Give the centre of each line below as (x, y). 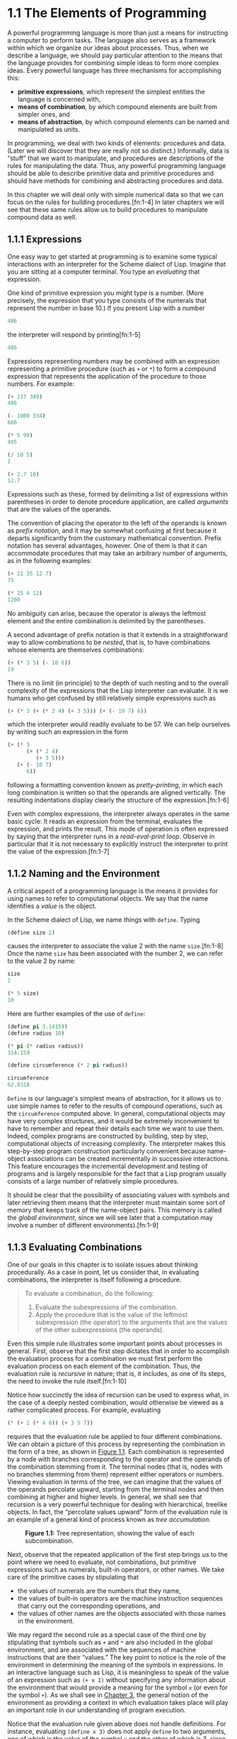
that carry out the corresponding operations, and (89, 1606)
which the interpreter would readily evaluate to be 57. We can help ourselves (119, 724)
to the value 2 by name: (42, 961)
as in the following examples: (50, 561)
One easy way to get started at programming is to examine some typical (112, 256)
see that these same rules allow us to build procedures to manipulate (108, 209)
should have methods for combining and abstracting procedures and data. (116, 180)
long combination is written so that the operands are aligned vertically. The (116, 792)
